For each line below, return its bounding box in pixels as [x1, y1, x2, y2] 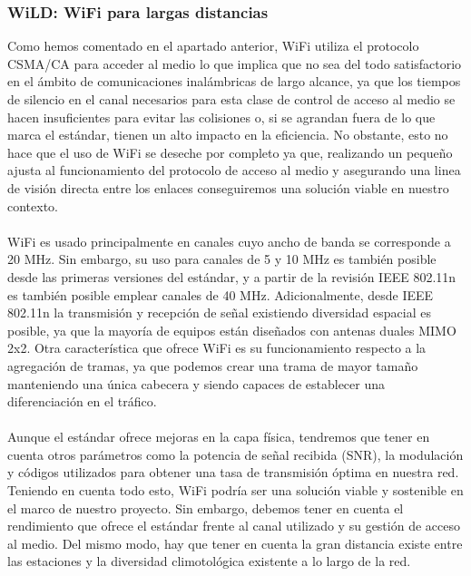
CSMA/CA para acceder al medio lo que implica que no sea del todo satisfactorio [7, 54, 462, 73]
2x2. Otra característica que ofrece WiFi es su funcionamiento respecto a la [7, 338, 427, 357]
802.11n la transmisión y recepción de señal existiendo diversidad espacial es [7, 303, 431, 322]
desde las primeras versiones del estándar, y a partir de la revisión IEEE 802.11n [7, 267, 456, 286]
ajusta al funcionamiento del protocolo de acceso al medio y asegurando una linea [7, 161, 461, 180]
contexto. [7, 196, 58, 215]
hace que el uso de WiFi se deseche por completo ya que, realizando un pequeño [7, 142, 453, 161]
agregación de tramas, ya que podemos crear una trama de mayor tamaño [7, 356, 418, 375]
